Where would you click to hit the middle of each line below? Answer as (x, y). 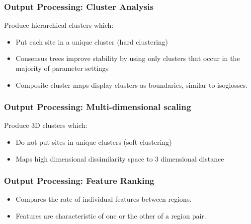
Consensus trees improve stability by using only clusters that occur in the (128, 58)
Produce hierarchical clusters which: (59, 25)
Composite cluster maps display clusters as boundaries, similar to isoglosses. (132, 84)
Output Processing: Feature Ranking (79, 181)
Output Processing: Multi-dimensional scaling (98, 107)
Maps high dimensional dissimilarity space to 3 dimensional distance (120, 158)
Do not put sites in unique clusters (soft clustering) (94, 142)
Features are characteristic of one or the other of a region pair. (111, 216)
